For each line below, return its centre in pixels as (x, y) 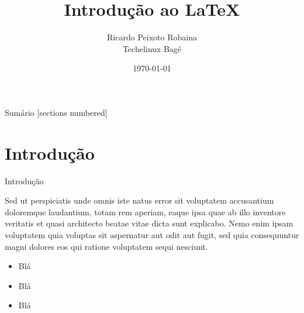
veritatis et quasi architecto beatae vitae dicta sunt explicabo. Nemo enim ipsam (149, 223)
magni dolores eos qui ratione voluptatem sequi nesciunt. (106, 246)
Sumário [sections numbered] (56, 112)
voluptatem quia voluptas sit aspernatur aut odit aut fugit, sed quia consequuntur (152, 235)
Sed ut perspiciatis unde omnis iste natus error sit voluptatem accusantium (139, 200)
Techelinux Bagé (152, 48)
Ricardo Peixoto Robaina (152, 37)
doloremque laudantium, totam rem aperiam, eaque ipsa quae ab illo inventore (145, 211)
